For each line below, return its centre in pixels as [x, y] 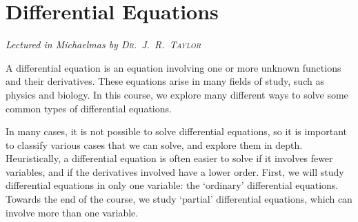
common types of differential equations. [89, 108]
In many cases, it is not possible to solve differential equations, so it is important [177, 131]
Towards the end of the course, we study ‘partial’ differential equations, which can [179, 199]
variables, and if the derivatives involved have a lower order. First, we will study [175, 171]
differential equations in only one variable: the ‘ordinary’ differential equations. [172, 185]
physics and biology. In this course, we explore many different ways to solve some [177, 94]
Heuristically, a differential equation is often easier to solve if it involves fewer [169, 158]
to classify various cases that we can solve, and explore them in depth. [154, 144]
